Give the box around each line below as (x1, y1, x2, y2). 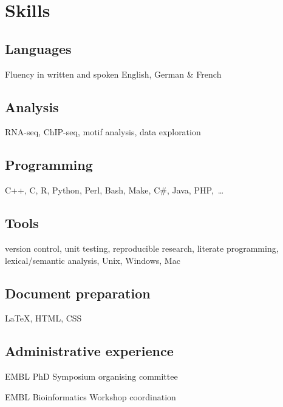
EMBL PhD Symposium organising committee (5, 370, 178, 383)
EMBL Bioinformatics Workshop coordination (5, 390, 176, 403)
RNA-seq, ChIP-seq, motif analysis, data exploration (5, 126, 201, 138)
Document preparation (5, 283, 151, 302)
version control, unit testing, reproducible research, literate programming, (5, 241, 279, 254)
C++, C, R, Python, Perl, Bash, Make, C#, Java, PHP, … (5, 184, 224, 197)
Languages (5, 39, 72, 58)
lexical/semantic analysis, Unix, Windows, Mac (5, 254, 180, 266)
